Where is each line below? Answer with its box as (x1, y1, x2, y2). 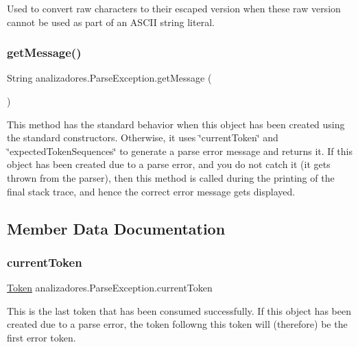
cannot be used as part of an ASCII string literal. (7, 14, 215, 29)
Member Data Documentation (7, 217, 226, 239)
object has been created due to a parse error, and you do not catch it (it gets (7, 157, 331, 171)
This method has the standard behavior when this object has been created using (7, 117, 345, 131)
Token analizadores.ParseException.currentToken (7, 280, 213, 295)
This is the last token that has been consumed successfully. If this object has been (7, 303, 352, 318)
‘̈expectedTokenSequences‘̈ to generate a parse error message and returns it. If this (7, 143, 353, 158)
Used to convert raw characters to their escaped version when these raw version (7, 1, 341, 15)
